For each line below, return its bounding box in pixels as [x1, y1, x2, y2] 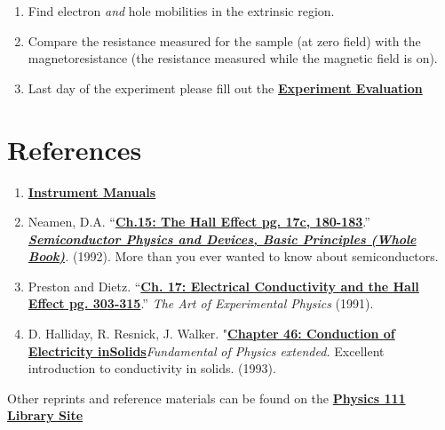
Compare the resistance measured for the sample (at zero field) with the [28, 31, 421, 50]
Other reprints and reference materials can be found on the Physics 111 [7, 388, 406, 407]
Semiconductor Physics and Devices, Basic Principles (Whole [28, 229, 417, 248]
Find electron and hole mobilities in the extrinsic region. [28, 2, 335, 20]
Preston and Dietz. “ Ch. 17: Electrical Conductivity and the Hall [28, 276, 419, 295]
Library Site [7, 406, 83, 425]
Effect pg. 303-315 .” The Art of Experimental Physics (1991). [28, 294, 374, 313]
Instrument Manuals [28, 182, 156, 201]
